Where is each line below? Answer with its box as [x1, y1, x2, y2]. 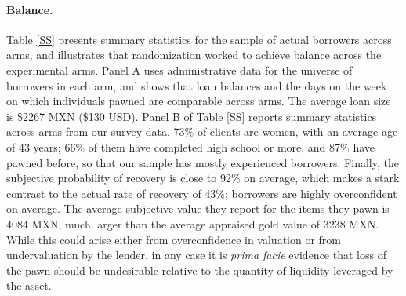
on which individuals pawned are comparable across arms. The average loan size [6, 93, 391, 109]
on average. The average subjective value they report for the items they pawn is [6, 200, 390, 217]
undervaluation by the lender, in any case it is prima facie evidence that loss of [6, 247, 386, 263]
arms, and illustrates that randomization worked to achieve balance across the [6, 46, 382, 63]
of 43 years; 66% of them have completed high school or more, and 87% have [6, 138, 375, 155]
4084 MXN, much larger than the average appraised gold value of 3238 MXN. [6, 215, 379, 232]
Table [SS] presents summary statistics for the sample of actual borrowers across [6, 31, 392, 47]
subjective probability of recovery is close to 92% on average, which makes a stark [6, 170, 400, 186]
